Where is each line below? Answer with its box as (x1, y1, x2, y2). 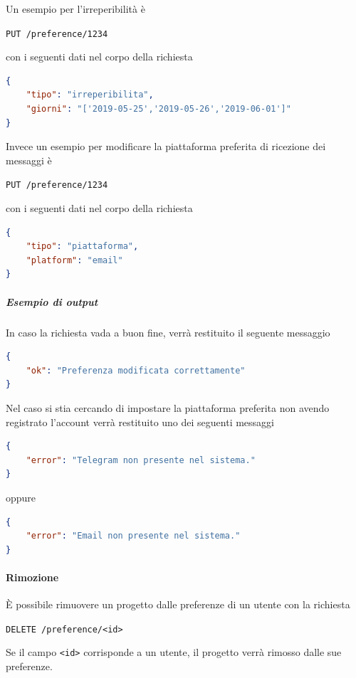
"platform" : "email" (26, 255, 123, 265)
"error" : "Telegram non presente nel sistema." (26, 455, 256, 465)
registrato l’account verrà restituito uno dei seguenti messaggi (6, 414, 275, 429)
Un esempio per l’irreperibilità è (6, 1, 145, 16)
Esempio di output (6, 294, 98, 309)
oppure (6, 489, 36, 504)
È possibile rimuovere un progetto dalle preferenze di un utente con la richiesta (6, 597, 350, 612)
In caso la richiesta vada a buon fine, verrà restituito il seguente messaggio (6, 324, 330, 339)
